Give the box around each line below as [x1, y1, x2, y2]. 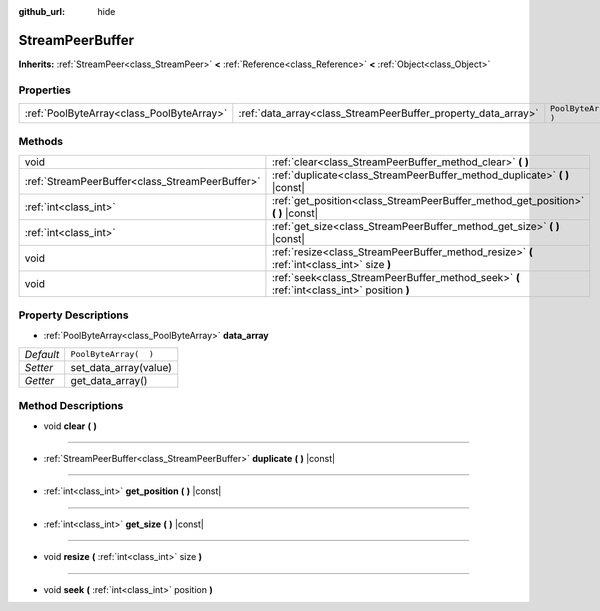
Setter [24, 360, 54, 374]
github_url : [18, 6, 65, 17]
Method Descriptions [18, 399, 124, 413]
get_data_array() [70, 373, 148, 387]
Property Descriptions [18, 308, 129, 322]
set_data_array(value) [70, 360, 172, 374]
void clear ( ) [43, 420, 97, 432]
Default [24, 347, 60, 361]
